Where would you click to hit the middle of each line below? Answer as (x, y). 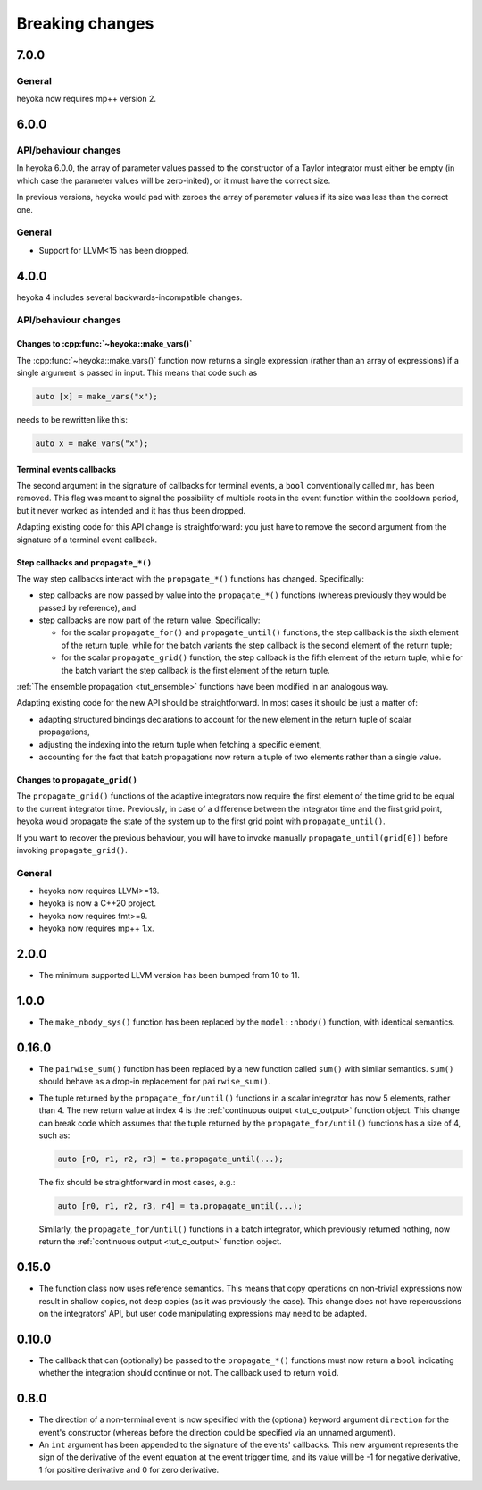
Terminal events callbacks (66, 469)
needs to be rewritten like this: (72, 419)
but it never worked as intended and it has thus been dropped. (131, 510)
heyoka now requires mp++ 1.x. (97, 928)
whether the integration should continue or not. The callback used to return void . (189, 1373)
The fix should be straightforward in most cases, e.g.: (137, 1182)
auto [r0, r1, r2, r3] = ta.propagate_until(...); (171, 1159)
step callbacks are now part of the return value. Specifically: (150, 620)
